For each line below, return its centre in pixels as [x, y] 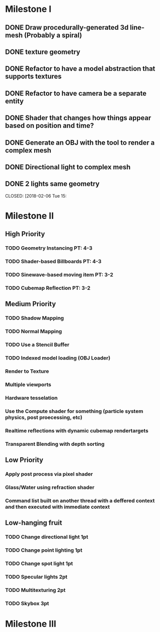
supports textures [33, 77]
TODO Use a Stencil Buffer [37, 345]
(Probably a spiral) [53, 35]
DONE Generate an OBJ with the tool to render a [80, 142]
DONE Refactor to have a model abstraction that [80, 69]
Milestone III [31, 624]
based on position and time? [50, 126]
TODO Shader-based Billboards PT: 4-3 [53, 262]
